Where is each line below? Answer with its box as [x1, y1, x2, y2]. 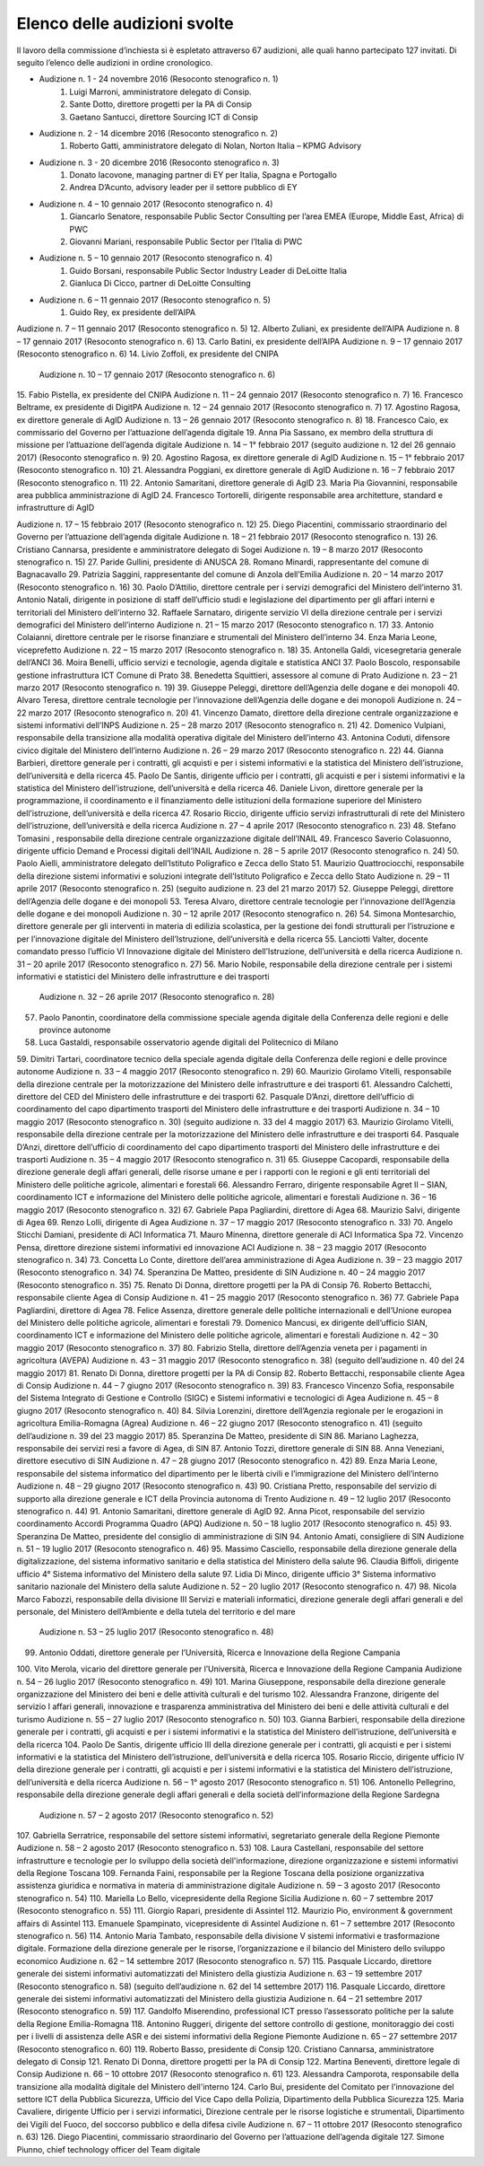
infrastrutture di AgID [16, 503, 95, 513]
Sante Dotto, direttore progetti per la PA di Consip [69, 99, 253, 110]
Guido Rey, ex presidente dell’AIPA [69, 306, 196, 318]
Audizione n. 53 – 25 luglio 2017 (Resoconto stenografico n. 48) [39, 1627, 274, 1637]
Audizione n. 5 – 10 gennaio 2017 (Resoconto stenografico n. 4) [39, 252, 273, 264]
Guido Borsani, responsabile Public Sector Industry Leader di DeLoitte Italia [69, 265, 348, 276]
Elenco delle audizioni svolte [16, 13, 234, 33]
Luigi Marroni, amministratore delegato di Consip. [69, 86, 252, 97]
